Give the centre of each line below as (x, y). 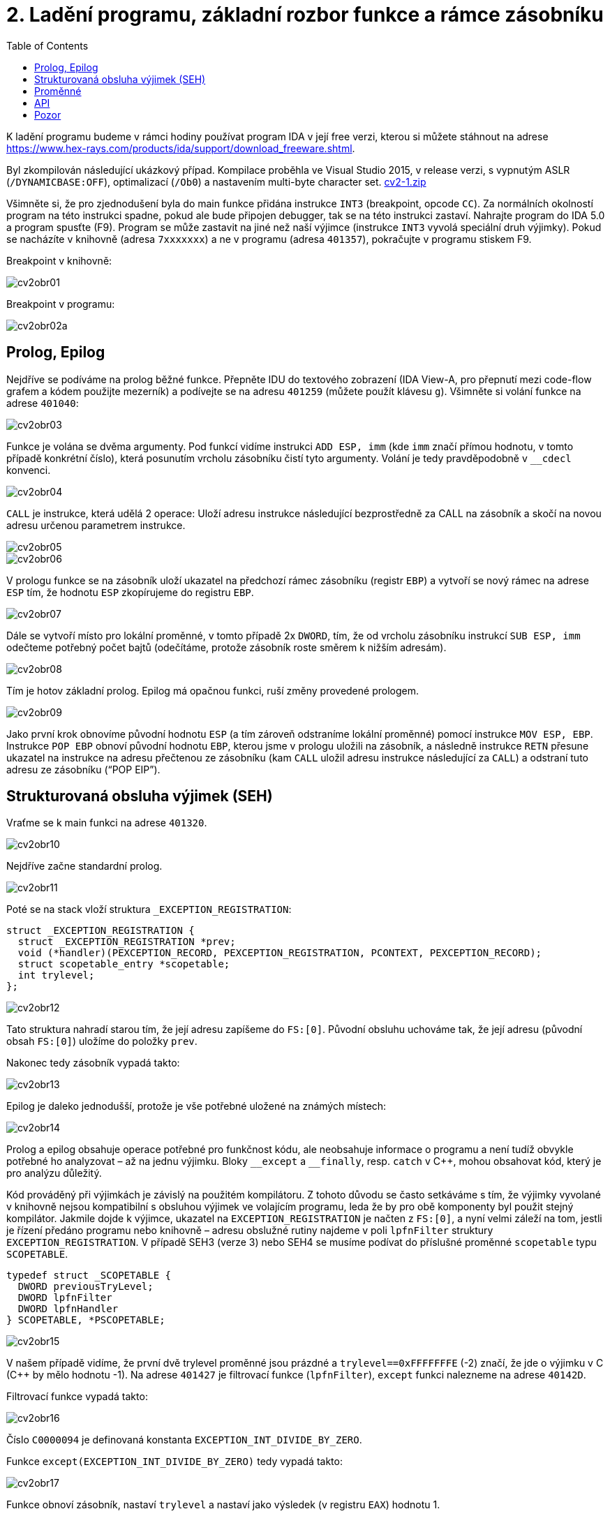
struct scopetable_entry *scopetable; (124, 964)
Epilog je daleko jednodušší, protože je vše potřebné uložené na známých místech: (196, 1106)
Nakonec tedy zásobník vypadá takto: (93, 1063)
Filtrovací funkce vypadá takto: (77, 1397)
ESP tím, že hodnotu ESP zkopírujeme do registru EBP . (130, 592)
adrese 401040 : (43, 403)
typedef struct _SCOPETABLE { (89, 1276)
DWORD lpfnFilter (65, 1298)
